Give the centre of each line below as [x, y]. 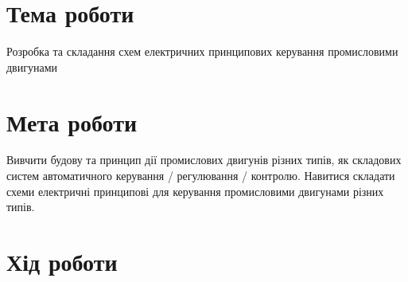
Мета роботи [72, 121]
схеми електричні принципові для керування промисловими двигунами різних [195, 191]
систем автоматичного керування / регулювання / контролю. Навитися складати [201, 176]
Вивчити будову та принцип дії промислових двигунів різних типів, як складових [204, 160]
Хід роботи [62, 261]
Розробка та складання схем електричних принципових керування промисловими [202, 51]
